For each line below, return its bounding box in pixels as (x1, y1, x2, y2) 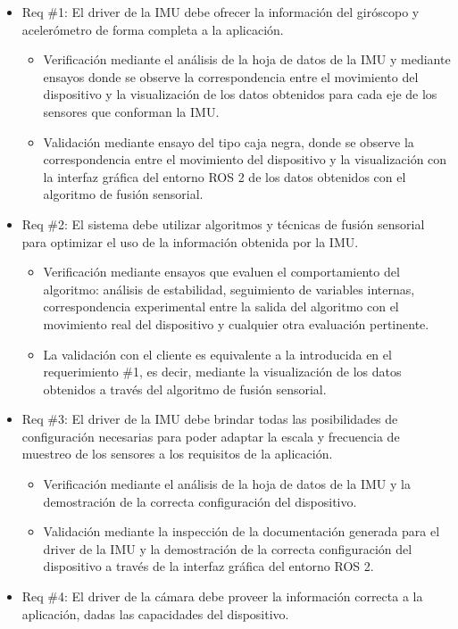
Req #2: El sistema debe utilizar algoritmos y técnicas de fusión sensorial (21, 214, 425, 233)
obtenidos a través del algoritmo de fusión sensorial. (43, 379, 327, 398)
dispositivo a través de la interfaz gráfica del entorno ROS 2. (43, 557, 374, 575)
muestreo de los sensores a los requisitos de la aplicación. (21, 444, 333, 463)
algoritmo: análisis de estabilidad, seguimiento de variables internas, (43, 279, 415, 298)
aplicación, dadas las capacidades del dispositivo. (21, 604, 289, 623)
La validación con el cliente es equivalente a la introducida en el (43, 344, 392, 363)
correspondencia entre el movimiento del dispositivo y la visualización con (43, 150, 447, 169)
